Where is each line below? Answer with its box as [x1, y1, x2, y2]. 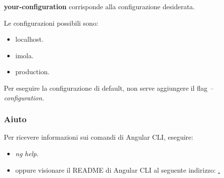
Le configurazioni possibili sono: [4, 17, 98, 28]
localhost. [15, 34, 44, 44]
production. [15, 66, 50, 77]
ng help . [15, 148, 39, 158]
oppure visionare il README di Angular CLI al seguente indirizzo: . [15, 164, 220, 175]
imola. [15, 50, 34, 60]
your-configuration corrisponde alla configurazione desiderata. [4, 1, 195, 11]
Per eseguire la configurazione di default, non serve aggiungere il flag [4, 82, 208, 93]
